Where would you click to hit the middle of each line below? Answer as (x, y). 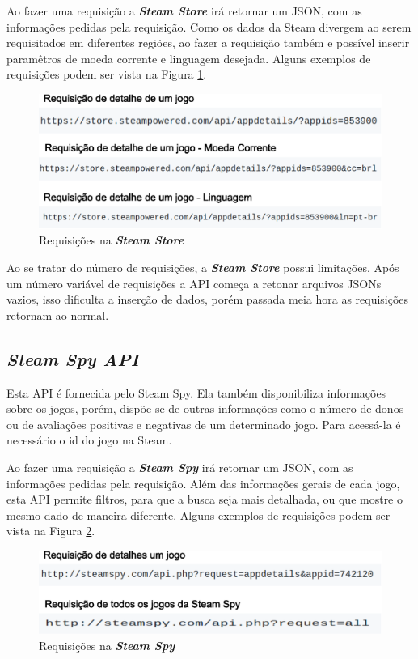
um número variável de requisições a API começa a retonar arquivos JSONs (194, 283)
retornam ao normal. (58, 315)
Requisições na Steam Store (112, 240)
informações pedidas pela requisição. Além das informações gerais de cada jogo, (203, 483)
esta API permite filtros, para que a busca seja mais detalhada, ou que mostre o (205, 499)
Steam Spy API (73, 358)
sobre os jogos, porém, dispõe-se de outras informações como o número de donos (205, 408)
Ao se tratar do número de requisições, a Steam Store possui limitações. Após (203, 268)
